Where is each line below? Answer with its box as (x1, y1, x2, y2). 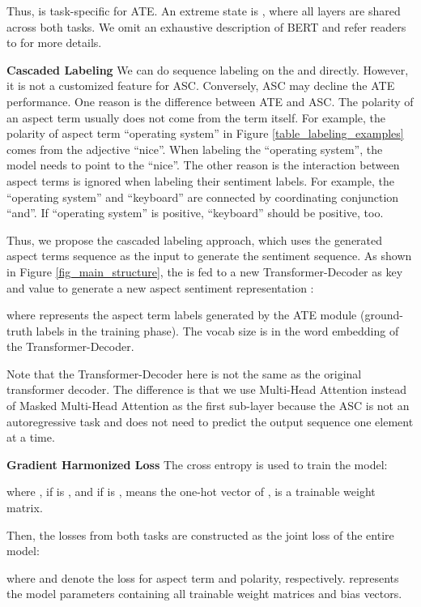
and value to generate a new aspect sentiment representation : (6, 279, 314, 296)
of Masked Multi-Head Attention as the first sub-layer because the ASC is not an (6, 397, 410, 414)
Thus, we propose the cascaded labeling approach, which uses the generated (6, 231, 383, 248)
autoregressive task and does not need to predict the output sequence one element (6, 413, 414, 430)
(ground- (359, 306, 403, 323)
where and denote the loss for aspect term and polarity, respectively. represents (6, 569, 399, 586)
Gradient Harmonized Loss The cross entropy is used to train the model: (6, 455, 388, 472)
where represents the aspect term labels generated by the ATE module (6, 306, 357, 323)
